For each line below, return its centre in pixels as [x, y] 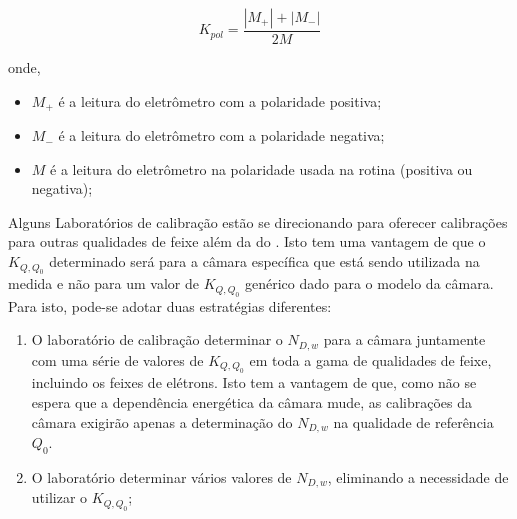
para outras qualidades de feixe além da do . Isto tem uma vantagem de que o [247, 241]
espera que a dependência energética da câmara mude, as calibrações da [251, 401]
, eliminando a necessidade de [418, 476]
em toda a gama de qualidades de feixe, [370, 359]
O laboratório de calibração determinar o [157, 339]
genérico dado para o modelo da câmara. [369, 283]
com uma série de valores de [117, 359]
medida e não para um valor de [104, 283]
